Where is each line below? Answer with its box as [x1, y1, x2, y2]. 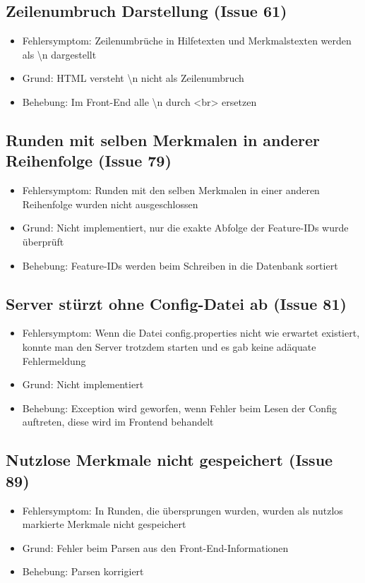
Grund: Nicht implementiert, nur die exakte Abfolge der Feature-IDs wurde [22, 220, 349, 235]
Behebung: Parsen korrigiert [22, 564, 144, 579]
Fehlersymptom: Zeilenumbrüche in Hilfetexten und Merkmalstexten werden [22, 33, 352, 48]
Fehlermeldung [22, 353, 86, 368]
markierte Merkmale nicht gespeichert [22, 517, 186, 531]
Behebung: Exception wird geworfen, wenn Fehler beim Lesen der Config [22, 400, 337, 415]
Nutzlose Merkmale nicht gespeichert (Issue [6, 449, 333, 471]
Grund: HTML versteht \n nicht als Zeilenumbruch [22, 71, 244, 85]
